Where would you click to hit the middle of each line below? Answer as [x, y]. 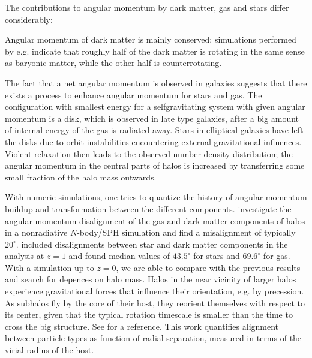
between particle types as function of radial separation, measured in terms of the [153, 338]
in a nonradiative [36, 232]
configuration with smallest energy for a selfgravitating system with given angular [155, 106]
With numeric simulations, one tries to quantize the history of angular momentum [156, 197]
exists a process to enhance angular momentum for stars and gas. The [133, 94]
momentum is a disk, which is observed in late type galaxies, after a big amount [152, 118]
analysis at [25, 256]
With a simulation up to [49, 267]
